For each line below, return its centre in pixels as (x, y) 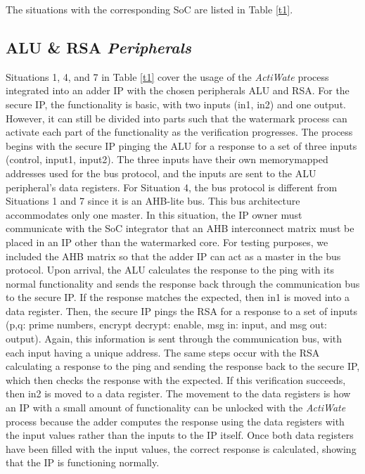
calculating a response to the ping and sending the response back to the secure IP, (183, 366)
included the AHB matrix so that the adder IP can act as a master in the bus (173, 256)
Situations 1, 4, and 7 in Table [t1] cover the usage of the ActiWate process (167, 76)
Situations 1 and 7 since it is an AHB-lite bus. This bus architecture (153, 201)
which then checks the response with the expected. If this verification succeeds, (176, 379)
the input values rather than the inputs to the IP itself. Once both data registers (180, 435)
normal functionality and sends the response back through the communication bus (183, 283)
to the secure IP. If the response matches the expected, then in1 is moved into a (178, 297)
